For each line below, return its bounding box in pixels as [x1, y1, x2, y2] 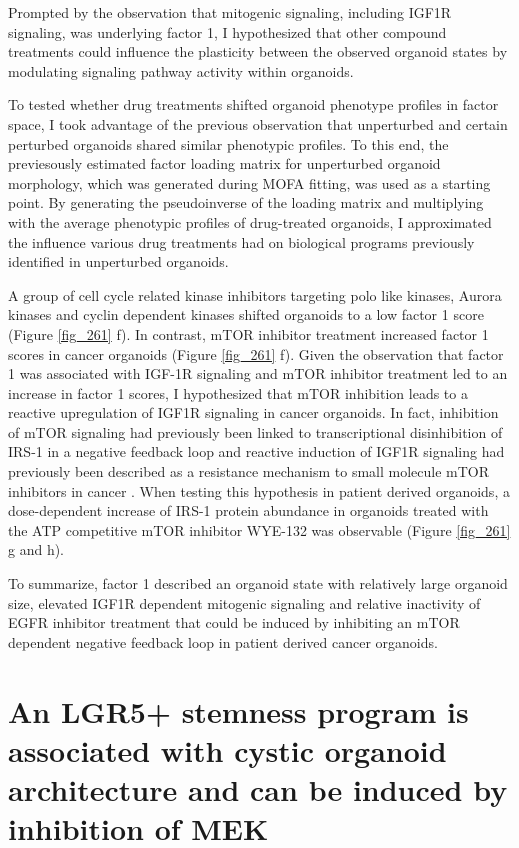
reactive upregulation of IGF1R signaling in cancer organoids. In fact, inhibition [8, 402, 499, 423]
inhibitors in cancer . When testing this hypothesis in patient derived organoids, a [8, 480, 510, 501]
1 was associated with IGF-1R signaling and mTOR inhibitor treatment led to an [8, 363, 508, 384]
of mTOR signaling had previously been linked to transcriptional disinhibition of [8, 421, 503, 442]
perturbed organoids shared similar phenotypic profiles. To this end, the [8, 133, 449, 154]
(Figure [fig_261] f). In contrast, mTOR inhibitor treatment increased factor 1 [8, 323, 489, 344]
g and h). [8, 539, 65, 560]
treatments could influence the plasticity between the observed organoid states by [8, 41, 508, 62]
